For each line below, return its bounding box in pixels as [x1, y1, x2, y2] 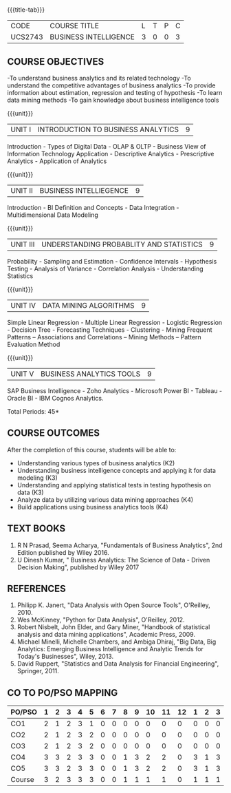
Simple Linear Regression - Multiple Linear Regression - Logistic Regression [7, 319, 223, 326]
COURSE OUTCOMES [7, 427, 100, 439]
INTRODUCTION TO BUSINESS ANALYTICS [37, 125, 179, 134]
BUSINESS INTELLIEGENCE [39, 186, 129, 195]
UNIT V [10, 369, 34, 379]
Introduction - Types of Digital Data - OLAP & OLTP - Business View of [7, 142, 206, 150]
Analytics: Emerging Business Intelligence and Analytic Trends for [16, 645, 204, 653]
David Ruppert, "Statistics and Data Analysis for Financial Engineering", [16, 659, 219, 668]
